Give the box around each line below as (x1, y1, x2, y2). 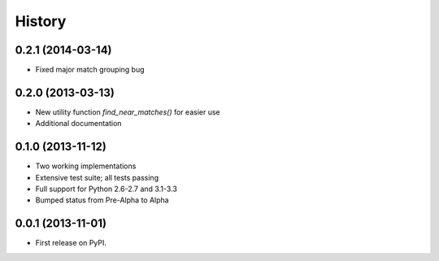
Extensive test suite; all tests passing (35, 172, 159, 182)
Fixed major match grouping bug (35, 65, 146, 75)
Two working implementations (35, 161, 137, 171)
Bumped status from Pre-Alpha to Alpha (35, 195, 170, 205)
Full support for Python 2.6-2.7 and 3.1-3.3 (35, 184, 178, 194)
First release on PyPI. (35, 238, 107, 248)
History (15, 12, 67, 30)
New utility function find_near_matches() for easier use (35, 107, 220, 117)
